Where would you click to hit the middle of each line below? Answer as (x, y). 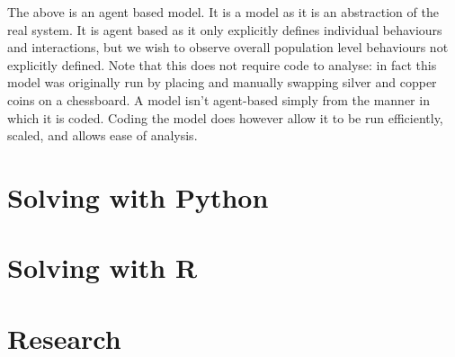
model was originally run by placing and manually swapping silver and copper (222, 82)
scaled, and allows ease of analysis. (103, 135)
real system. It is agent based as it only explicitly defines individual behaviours (225, 29)
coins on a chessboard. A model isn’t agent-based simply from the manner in (219, 99)
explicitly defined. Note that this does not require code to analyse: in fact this (222, 64)
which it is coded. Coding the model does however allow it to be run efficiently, (225, 117)
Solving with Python (138, 196)
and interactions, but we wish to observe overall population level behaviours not (228, 47)
